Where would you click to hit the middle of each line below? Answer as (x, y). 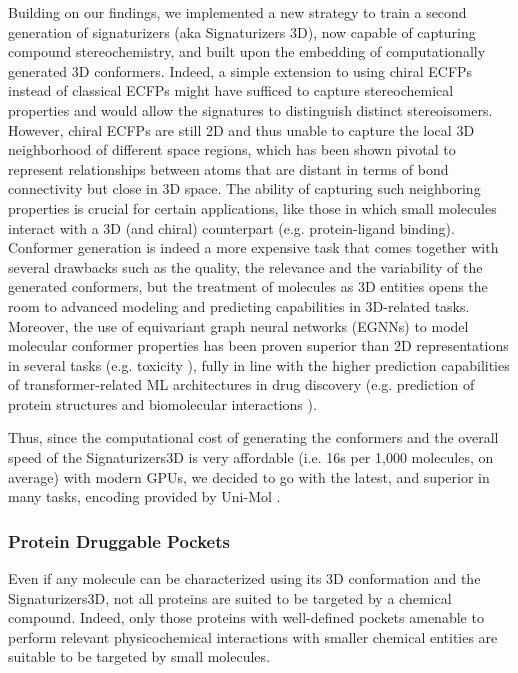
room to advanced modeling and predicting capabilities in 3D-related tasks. (239, 305)
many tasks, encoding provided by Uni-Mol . (144, 496)
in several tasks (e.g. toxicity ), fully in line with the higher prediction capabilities (259, 364)
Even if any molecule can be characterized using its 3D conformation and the (244, 578)
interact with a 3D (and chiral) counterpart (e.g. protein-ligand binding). (231, 227)
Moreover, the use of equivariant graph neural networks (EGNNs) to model (238, 325)
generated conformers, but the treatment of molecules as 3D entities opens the (248, 286)
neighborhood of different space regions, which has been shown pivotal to (232, 149)
